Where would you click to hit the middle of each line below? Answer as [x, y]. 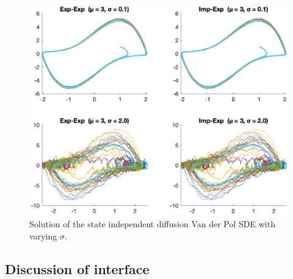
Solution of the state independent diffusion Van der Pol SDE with [152, 223]
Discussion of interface [77, 268]
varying [43, 235]
